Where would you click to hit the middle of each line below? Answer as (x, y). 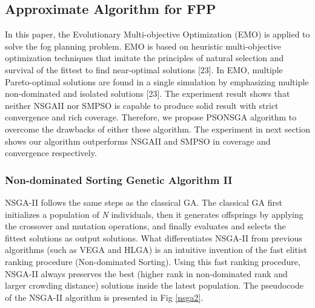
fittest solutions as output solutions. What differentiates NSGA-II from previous (154, 238)
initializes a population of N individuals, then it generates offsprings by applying (154, 214)
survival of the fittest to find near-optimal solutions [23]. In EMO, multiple (144, 69)
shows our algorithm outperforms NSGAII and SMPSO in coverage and (138, 141)
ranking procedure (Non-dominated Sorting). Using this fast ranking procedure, (153, 261)
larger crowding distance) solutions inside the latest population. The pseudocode (154, 285)
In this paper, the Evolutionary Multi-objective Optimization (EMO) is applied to (157, 34)
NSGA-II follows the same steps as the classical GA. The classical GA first (144, 202)
